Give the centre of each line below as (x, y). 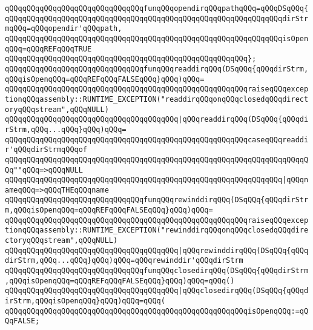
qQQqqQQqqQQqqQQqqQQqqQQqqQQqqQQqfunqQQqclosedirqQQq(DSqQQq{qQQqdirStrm (157, 271)
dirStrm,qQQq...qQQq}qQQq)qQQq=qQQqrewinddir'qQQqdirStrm (124, 261)
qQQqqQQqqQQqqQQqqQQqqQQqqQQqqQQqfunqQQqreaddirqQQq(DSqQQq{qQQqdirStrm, (157, 69)
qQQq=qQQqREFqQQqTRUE (48, 49)
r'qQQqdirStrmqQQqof (46, 150)
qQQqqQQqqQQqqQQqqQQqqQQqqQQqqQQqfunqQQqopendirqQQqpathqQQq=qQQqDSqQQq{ (157, 8)
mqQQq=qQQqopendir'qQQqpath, (64, 29)
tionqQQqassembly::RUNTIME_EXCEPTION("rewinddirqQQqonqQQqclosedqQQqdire (157, 230)
